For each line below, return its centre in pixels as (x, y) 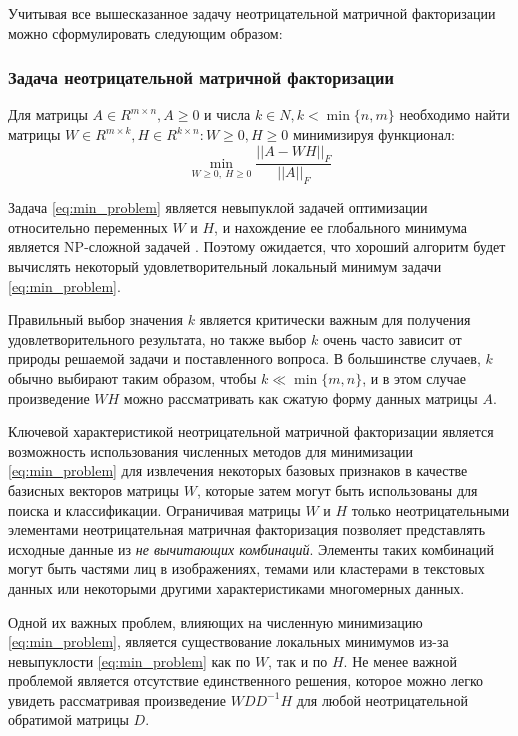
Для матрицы (48, 114)
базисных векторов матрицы (93, 489)
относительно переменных (88, 226)
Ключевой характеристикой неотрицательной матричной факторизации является (251, 431)
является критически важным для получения (335, 319)
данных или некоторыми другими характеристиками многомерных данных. (236, 587)
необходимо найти (454, 114)
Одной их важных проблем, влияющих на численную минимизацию (215, 621)
